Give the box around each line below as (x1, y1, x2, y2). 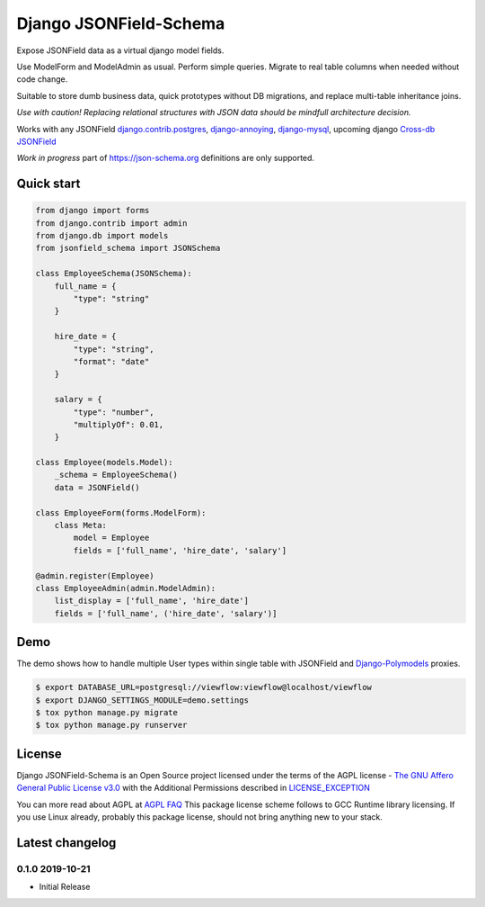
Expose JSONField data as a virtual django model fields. (16, 45, 225, 56)
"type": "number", (73, 407, 154, 418)
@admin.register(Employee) (35, 570, 154, 580)
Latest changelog (16, 835, 117, 850)
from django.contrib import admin (35, 218, 188, 229)
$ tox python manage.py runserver (35, 720, 188, 731)
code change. (16, 74, 68, 85)
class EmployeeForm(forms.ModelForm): (35, 507, 207, 517)
